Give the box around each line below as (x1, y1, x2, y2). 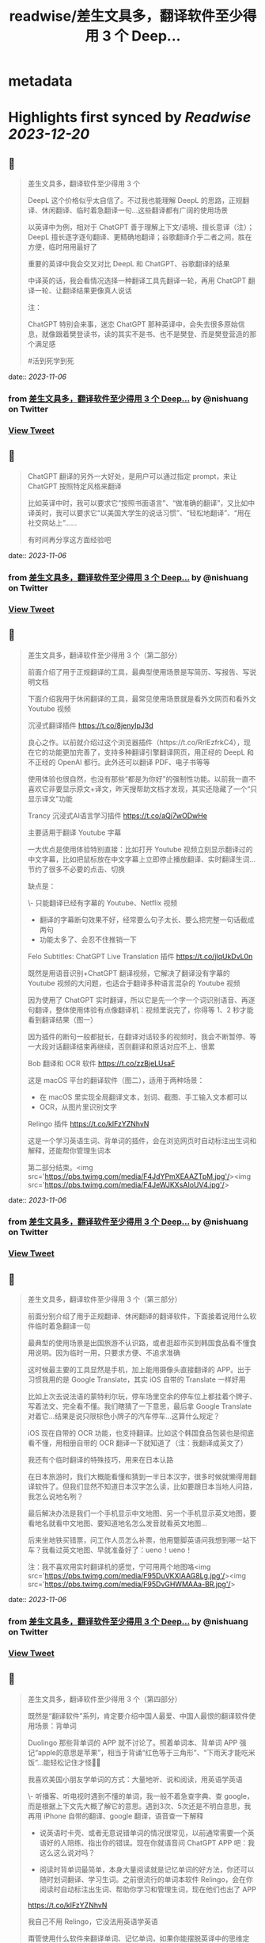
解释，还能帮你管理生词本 (27, 1146, 112, 1155)
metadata (8, 72, 73, 90)
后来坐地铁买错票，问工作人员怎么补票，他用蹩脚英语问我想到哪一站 (27, 1536, 250, 1545)
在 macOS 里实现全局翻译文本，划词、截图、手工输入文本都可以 (39, 1092, 248, 1102)
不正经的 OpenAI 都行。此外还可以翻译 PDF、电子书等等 (27, 757, 211, 767)
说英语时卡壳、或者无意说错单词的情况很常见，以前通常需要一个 (39, 1828, 248, 1838)
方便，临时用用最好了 (27, 243, 97, 252)
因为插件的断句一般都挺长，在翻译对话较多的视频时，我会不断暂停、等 (27, 1031, 257, 1041)
